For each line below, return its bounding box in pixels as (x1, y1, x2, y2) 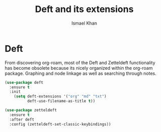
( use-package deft (5, 80, 43, 85)
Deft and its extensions (34, 4, 134, 15)
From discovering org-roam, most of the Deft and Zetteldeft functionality (5, 59, 155, 66)
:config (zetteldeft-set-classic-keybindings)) (9, 121, 112, 126)
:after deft (9, 117, 35, 122)
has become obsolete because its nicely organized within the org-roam (5, 65, 153, 71)
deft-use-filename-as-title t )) (27, 99, 95, 104)
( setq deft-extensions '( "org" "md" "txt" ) (14, 94, 107, 99)
